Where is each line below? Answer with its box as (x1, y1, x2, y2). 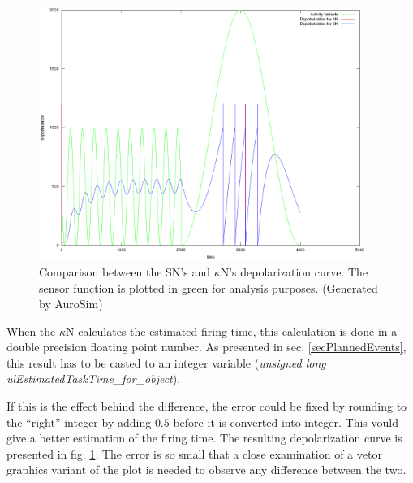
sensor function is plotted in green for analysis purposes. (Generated (39, 279, 378, 296)
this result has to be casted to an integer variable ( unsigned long (6, 354, 326, 371)
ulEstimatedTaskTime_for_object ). (6, 370, 181, 387)
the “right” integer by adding (6, 413, 152, 430)
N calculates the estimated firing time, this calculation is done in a (66, 322, 398, 339)
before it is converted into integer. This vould (173, 413, 398, 430)
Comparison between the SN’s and (39, 263, 210, 280)
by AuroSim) (39, 295, 103, 312)
